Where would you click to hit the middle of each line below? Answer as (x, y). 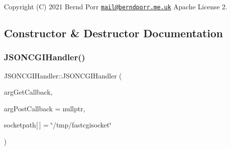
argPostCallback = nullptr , (45, 108)
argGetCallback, (28, 92)
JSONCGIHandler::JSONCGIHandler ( (63, 75)
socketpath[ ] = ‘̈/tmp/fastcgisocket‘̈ (58, 125)
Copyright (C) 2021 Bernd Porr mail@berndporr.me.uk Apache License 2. (116, 6)
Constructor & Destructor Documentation (114, 33)
